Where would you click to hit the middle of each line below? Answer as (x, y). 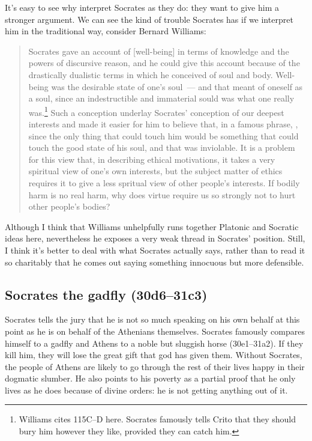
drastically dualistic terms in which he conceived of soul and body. (151, 74)
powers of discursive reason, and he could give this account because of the (164, 63)
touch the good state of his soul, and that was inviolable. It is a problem (162, 148)
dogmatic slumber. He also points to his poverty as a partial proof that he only (150, 378)
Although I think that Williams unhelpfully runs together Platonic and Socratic (152, 226)
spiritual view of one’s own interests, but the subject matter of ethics (155, 171)
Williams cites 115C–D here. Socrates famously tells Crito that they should (157, 419)
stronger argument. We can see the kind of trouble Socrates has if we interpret (149, 19)
